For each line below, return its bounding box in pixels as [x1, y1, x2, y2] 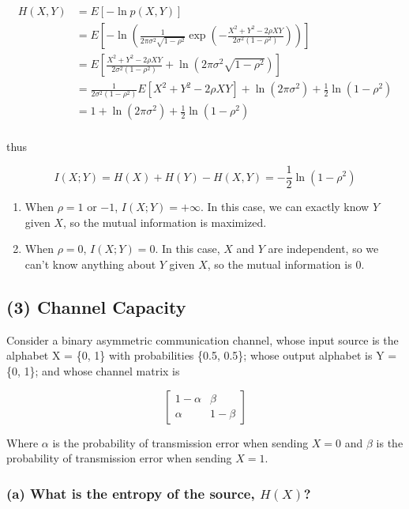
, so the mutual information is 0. [207, 255, 365, 272]
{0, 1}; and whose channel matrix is [6, 362, 180, 379]
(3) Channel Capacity [6, 294, 186, 319]
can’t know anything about [24, 255, 156, 272]
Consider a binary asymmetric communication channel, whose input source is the [6, 331, 399, 348]
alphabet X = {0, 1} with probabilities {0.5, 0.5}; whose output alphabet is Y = [6, 347, 397, 364]
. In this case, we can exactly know [201, 198, 370, 215]
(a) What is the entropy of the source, [6, 483, 255, 503]
